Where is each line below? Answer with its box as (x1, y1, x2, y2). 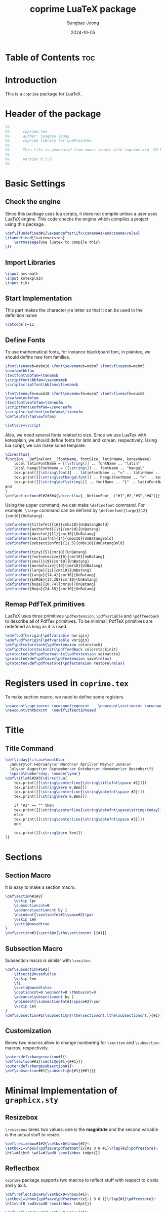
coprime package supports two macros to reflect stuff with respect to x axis (5, 1177, 159, 1183)
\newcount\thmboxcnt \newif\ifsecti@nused (5, 708, 96, 713)
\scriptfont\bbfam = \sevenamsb (5, 377, 68, 383)
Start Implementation (5, 294, 72, 303)
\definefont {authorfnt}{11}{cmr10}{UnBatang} (5, 527, 100, 532)
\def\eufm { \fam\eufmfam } (5, 414, 56, 419)
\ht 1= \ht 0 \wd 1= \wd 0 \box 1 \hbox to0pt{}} (5, 1201, 92, 1207)
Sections (5, 852, 42, 863)
